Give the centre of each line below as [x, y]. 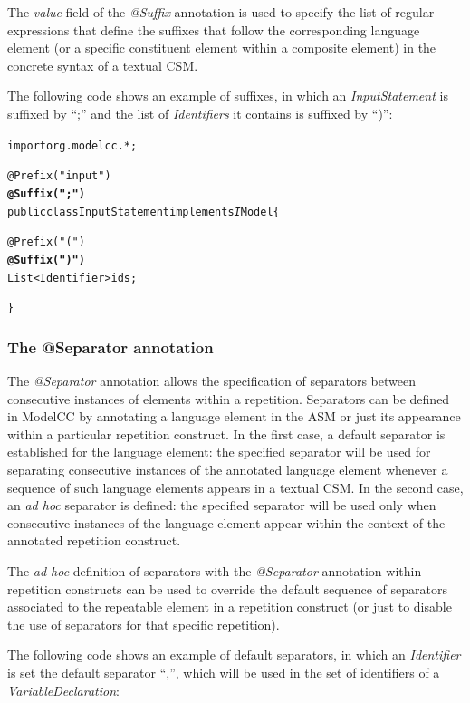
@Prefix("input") [59, 176]
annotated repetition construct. [94, 540]
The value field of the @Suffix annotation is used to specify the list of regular [221, 12]
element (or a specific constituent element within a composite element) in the [222, 48]
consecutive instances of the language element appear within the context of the [226, 522]
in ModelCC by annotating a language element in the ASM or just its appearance [234, 416]
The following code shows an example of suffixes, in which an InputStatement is [228, 96]
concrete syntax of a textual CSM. [103, 65]
